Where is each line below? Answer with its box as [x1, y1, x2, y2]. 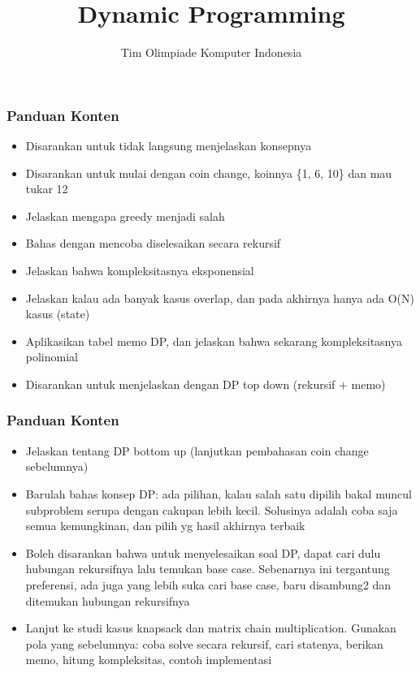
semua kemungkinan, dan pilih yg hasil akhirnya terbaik [25, 517, 305, 534]
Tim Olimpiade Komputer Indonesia [120, 44, 302, 61]
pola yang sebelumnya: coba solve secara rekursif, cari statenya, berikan [25, 635, 383, 652]
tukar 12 [25, 180, 68, 197]
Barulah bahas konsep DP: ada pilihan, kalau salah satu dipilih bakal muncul [25, 485, 412, 502]
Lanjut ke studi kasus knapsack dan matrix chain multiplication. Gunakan [25, 619, 396, 636]
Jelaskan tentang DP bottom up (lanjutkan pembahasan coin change [25, 442, 369, 459]
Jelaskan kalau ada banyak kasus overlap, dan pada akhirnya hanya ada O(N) [25, 289, 414, 306]
